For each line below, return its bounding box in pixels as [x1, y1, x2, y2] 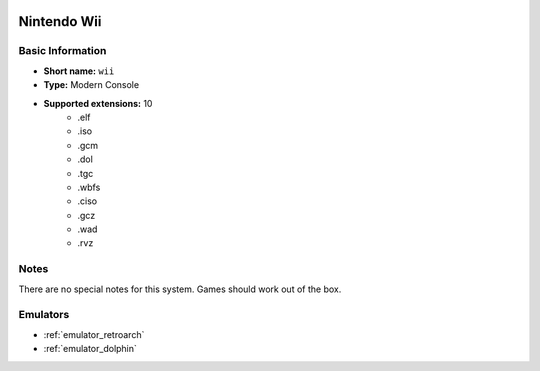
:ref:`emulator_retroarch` [43, 328, 145, 340]
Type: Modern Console [43, 79, 140, 91]
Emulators [18, 308, 70, 322]
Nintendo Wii [18, 13, 102, 30]
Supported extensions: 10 [43, 97, 153, 109]
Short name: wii [43, 65, 115, 77]
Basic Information [18, 44, 107, 58]
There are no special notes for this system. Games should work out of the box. [18, 283, 342, 295]
